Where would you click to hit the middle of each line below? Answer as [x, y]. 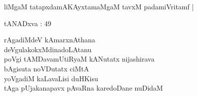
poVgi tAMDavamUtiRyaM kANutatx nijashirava [79, 59]
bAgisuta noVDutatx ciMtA [47, 68]
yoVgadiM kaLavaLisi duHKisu [51, 78]
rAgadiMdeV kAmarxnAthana [50, 40]
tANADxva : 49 [28, 23]
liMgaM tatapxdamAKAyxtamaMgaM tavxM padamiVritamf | [99, 6]
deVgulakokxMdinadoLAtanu [48, 49]
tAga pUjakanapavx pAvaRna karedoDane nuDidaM [83, 88]
